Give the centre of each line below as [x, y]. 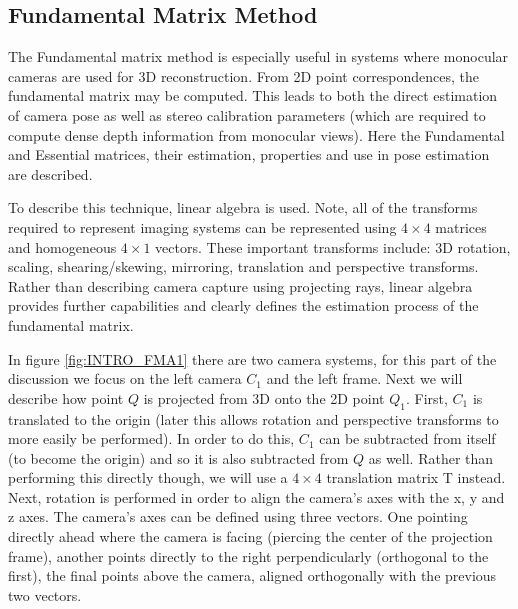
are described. [50, 173]
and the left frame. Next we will [364, 378]
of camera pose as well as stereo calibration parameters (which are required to [247, 114]
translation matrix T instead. [416, 477]
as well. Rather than [431, 457]
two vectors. [45, 594]
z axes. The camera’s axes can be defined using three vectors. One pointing [238, 516]
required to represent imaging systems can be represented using [202, 226]
